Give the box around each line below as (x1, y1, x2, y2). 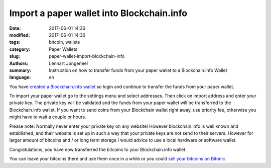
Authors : (9, 60, 29, 66)
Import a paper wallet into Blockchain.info (9, 8, 188, 19)
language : (9, 74, 31, 80)
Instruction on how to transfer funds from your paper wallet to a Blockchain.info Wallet (49, 67, 227, 73)
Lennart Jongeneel (49, 60, 88, 66)
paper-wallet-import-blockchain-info (49, 53, 125, 59)
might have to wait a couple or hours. (9, 114, 86, 120)
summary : (9, 67, 32, 73)
